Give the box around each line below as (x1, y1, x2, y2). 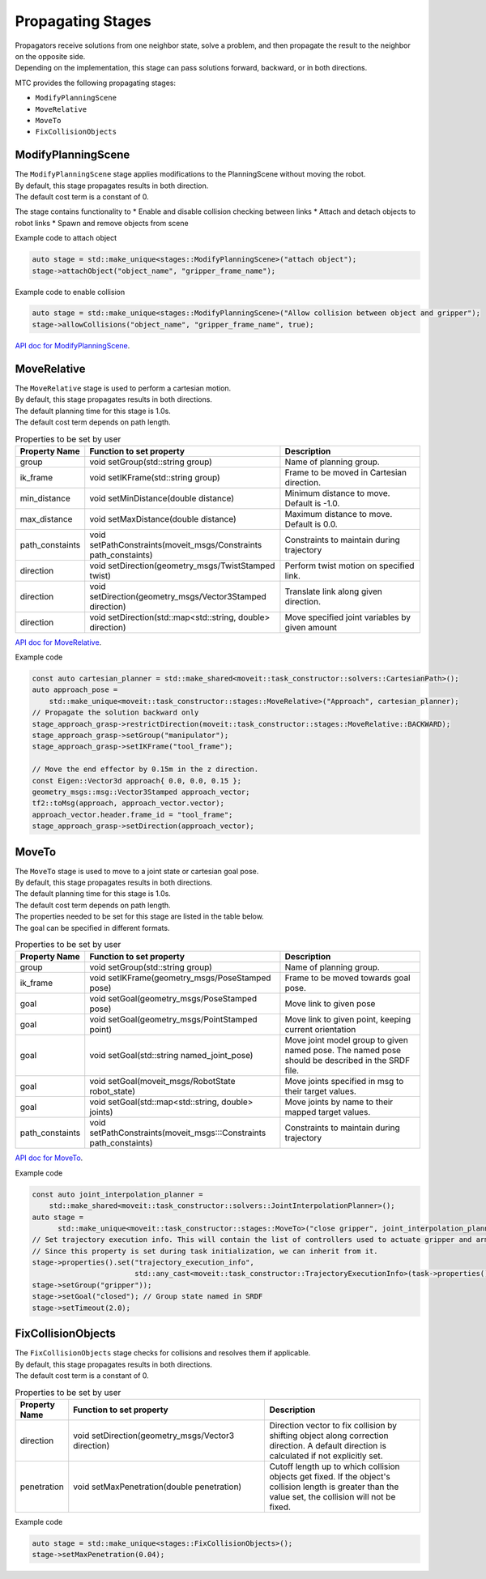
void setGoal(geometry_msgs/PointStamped (89, 1014, 258, 1025)
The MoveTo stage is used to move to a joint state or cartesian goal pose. (15, 866, 259, 876)
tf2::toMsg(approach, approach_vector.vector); (32, 799, 224, 808)
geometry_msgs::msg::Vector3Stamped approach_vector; (32, 787, 250, 796)
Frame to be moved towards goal (284, 972, 411, 984)
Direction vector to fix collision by (269, 1419, 397, 1431)
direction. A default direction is (269, 1440, 386, 1451)
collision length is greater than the (269, 1481, 399, 1492)
